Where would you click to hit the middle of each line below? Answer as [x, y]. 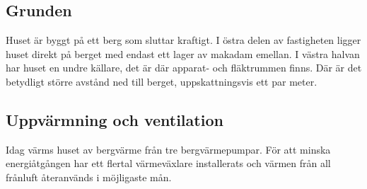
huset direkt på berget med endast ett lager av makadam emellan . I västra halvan [183, 53]
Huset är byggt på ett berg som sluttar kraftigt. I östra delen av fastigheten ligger [183, 40]
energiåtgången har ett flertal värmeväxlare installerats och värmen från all [168, 163]
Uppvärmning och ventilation [115, 119]
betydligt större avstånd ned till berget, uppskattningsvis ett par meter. [162, 81]
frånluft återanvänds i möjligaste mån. [89, 177]
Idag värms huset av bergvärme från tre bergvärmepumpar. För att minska [168, 149]
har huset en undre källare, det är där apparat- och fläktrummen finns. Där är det [184, 68]
